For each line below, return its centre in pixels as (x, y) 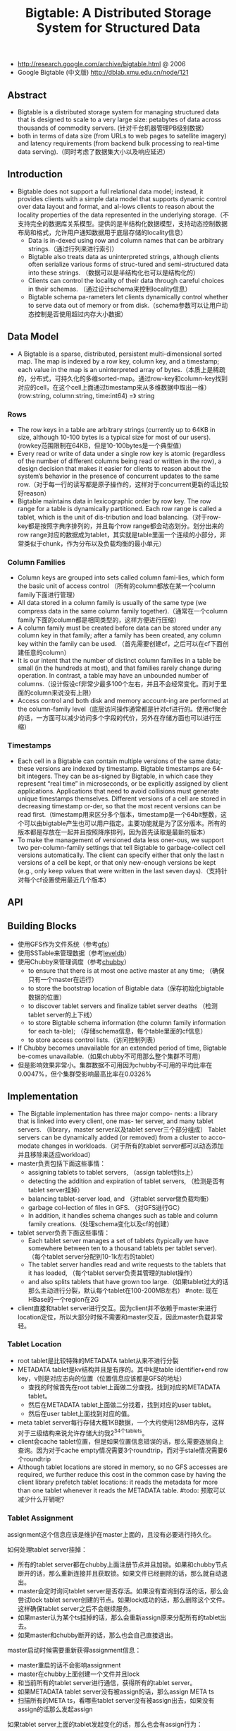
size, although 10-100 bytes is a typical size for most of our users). (114, 437)
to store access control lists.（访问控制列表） (94, 1040)
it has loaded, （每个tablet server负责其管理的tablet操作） (112, 1273)
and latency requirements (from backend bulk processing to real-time (118, 143)
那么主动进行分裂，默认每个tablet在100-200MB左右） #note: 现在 (123, 1290)
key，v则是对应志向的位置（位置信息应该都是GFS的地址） (101, 1378)
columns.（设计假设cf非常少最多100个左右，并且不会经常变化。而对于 (119, 684)
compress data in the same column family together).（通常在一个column (122, 611)
